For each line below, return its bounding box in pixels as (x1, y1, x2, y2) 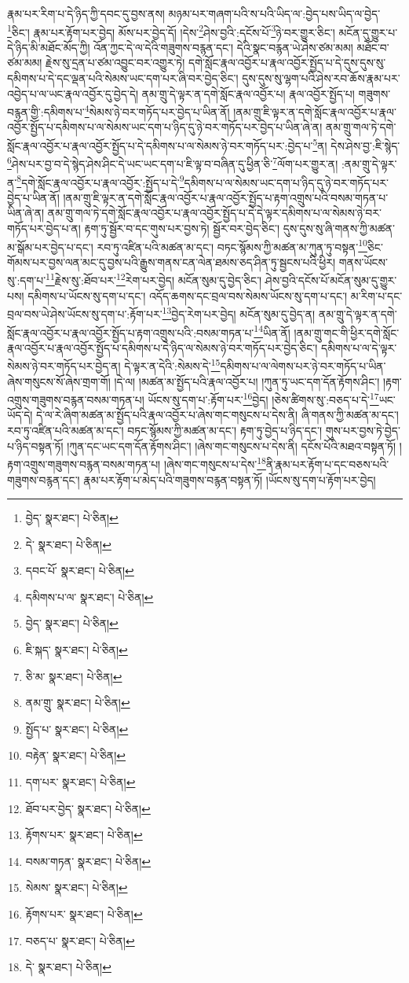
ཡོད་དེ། (7, 407, 33, 423)
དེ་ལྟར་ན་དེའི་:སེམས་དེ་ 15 (124, 355, 221, 374)
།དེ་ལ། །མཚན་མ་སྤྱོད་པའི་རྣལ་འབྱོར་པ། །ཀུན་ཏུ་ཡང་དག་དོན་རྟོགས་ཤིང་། (114, 373, 380, 389)
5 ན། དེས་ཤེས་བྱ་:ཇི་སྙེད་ (312, 135, 400, 153)
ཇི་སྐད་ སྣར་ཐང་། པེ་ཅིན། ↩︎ (25, 642, 128, 658)
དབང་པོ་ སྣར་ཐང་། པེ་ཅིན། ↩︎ (25, 562, 134, 579)
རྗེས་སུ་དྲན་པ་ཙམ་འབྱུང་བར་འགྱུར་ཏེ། (46, 54, 185, 71)
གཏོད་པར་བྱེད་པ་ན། (7, 220, 81, 236)
